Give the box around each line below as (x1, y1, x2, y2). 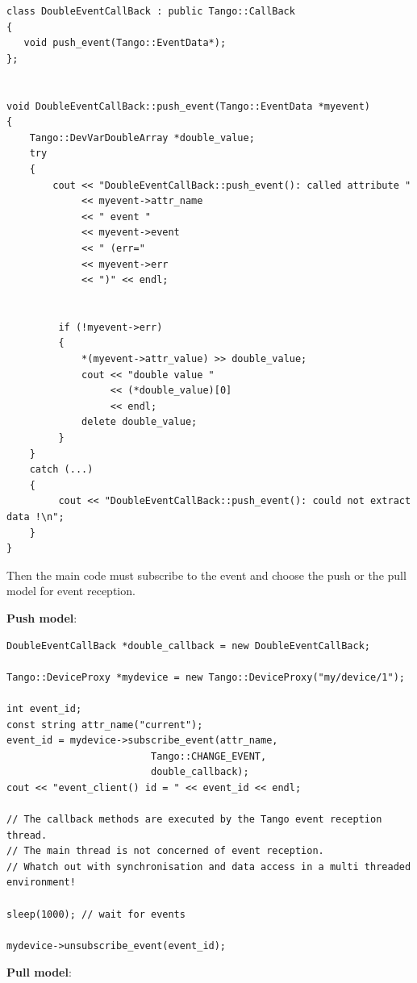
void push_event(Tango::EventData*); (23, 37, 227, 49)
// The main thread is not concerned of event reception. (6, 845, 324, 857)
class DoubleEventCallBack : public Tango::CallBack (6, 6, 295, 17)
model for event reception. (6, 582, 136, 599)
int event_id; (6, 702, 82, 714)
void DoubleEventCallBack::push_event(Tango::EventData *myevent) (6, 100, 371, 112)
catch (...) (29, 464, 94, 476)
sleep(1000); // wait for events (6, 908, 186, 920)
